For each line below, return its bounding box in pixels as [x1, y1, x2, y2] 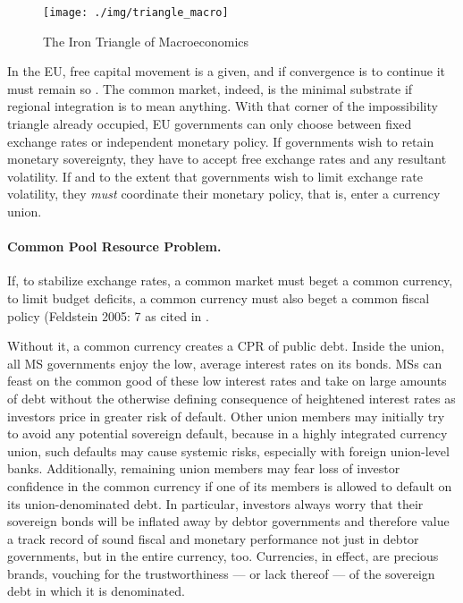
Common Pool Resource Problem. [7, 237, 222, 256]
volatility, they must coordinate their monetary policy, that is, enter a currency [7, 184, 441, 203]
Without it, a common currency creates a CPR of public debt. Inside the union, [7, 336, 445, 355]
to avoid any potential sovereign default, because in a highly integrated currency [7, 424, 448, 443]
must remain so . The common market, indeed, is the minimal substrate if [7, 79, 413, 98]
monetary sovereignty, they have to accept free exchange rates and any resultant [7, 149, 447, 168]
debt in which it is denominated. [7, 582, 185, 600]
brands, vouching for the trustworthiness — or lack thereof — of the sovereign [7, 564, 435, 582]
